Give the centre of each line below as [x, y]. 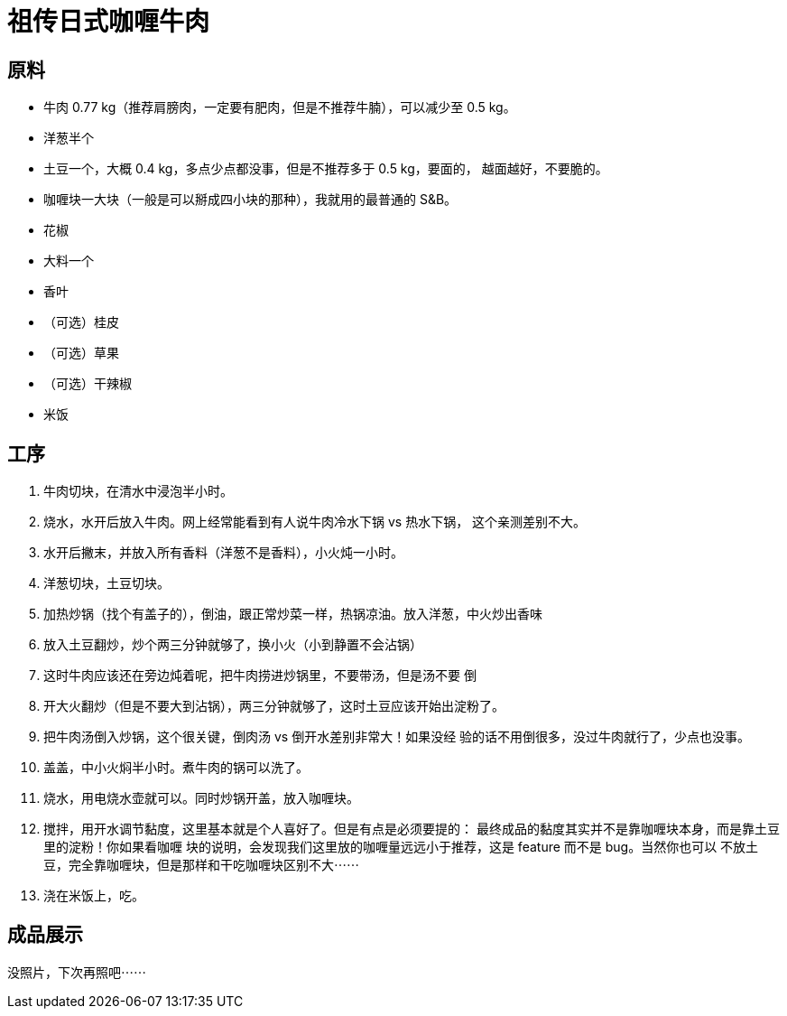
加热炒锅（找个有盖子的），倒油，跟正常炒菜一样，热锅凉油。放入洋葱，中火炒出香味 [293, 614]
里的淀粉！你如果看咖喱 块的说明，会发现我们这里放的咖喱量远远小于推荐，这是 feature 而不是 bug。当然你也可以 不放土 [401, 847]
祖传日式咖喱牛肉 [109, 22]
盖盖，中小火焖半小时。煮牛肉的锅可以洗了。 [176, 768]
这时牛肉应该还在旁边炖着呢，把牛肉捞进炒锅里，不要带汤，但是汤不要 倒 [260, 676]
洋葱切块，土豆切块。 [106, 583]
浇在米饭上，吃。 [94, 896]
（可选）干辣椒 [88, 384]
